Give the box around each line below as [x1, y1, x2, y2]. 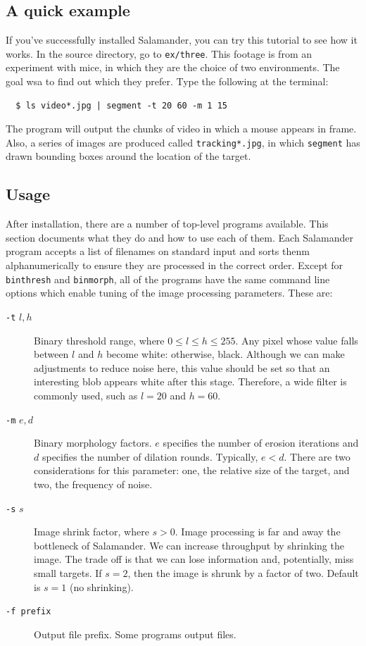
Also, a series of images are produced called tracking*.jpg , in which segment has [6, 135, 360, 149]
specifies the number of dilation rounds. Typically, [42, 449, 258, 464]
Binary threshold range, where [34, 333, 165, 347]
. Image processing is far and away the [175, 524, 341, 539]
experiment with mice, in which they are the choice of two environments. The [6, 60, 340, 75]
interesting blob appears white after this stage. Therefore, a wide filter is [34, 374, 347, 389]
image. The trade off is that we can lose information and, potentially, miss [34, 552, 354, 566]
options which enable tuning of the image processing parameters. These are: [6, 285, 333, 300]
